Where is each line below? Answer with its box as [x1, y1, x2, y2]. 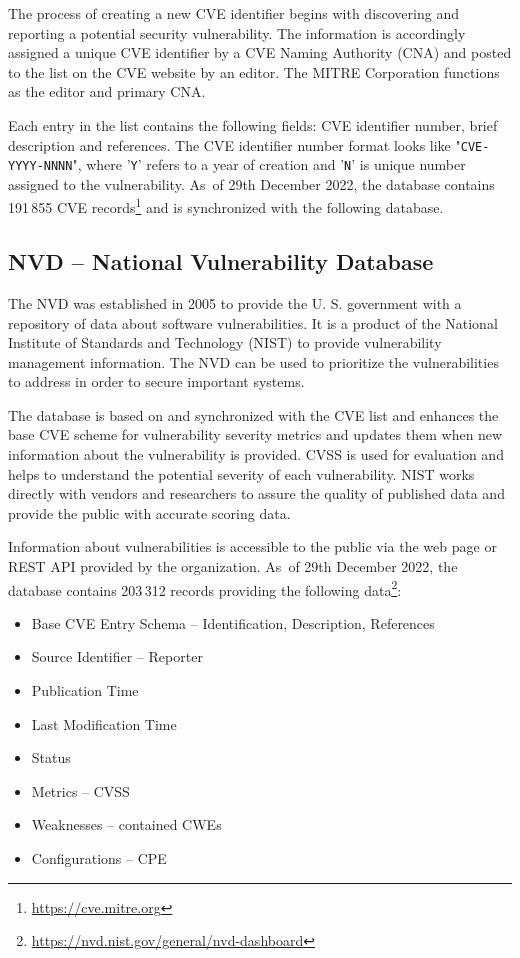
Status [31, 747, 71, 768]
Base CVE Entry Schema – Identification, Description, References [31, 612, 435, 633]
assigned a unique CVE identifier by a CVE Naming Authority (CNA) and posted [8, 42, 512, 63]
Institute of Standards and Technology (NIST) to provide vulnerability [8, 332, 442, 353]
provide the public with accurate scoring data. [8, 502, 291, 523]
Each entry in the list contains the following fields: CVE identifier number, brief [8, 114, 498, 135]
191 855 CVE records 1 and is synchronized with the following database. [8, 194, 444, 218]
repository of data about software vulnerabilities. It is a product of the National [8, 312, 498, 333]
